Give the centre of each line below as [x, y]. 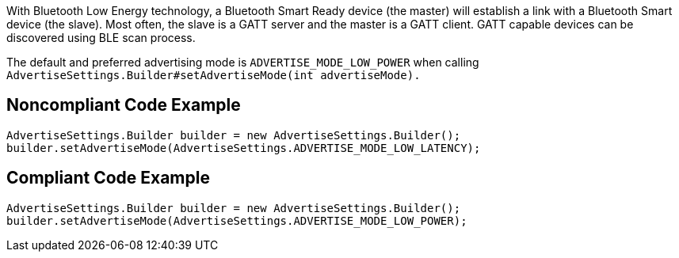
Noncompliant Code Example [124, 105]
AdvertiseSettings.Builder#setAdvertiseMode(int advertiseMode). [214, 75]
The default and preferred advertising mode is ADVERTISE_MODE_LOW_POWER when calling [243, 62]
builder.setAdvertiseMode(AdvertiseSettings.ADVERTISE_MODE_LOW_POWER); [237, 220]
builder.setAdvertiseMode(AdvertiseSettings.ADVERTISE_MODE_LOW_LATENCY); [244, 148]
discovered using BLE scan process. [101, 38]
